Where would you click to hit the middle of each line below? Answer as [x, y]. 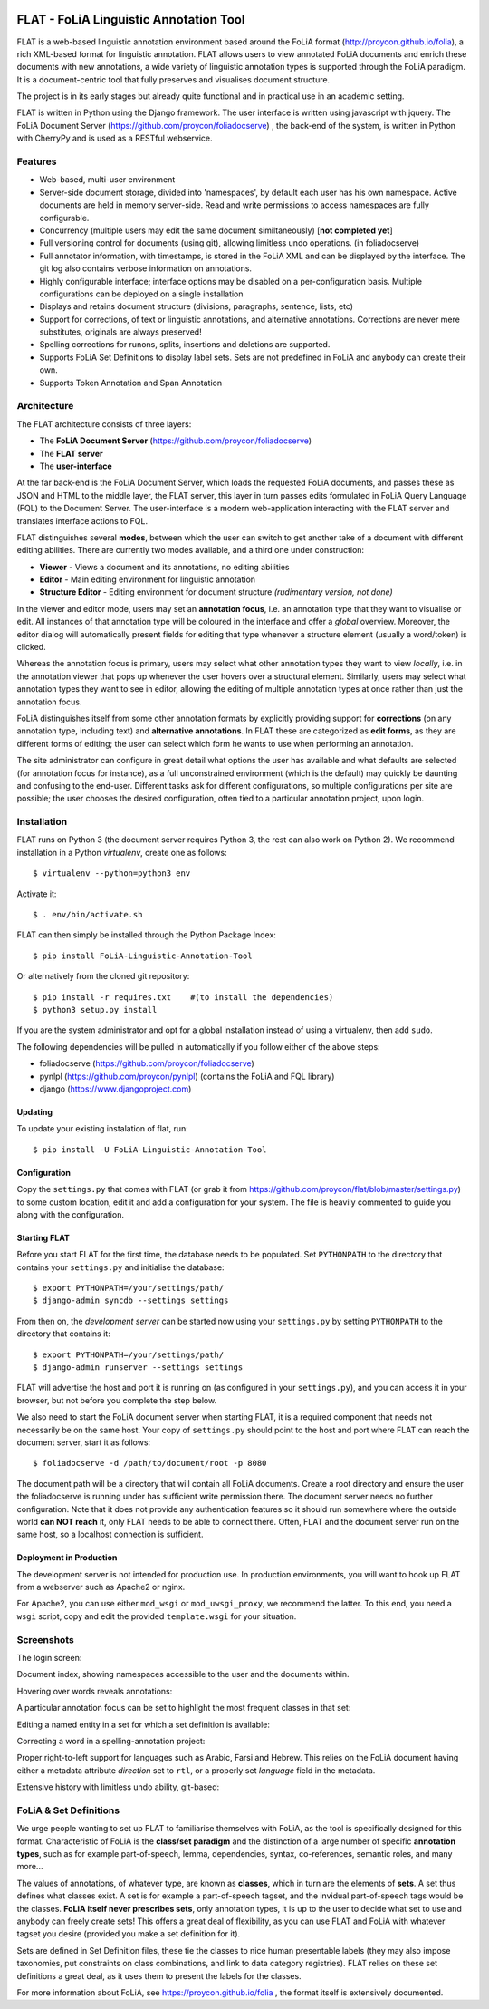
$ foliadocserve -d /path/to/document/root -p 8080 [150, 1463]
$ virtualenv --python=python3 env [112, 873]
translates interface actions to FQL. [82, 520]
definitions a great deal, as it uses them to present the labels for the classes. [159, 1975]
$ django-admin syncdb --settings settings [131, 1301]
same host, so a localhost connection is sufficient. [110, 1534]
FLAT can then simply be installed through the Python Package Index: [146, 935]
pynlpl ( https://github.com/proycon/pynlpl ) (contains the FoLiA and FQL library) [187, 1076]
